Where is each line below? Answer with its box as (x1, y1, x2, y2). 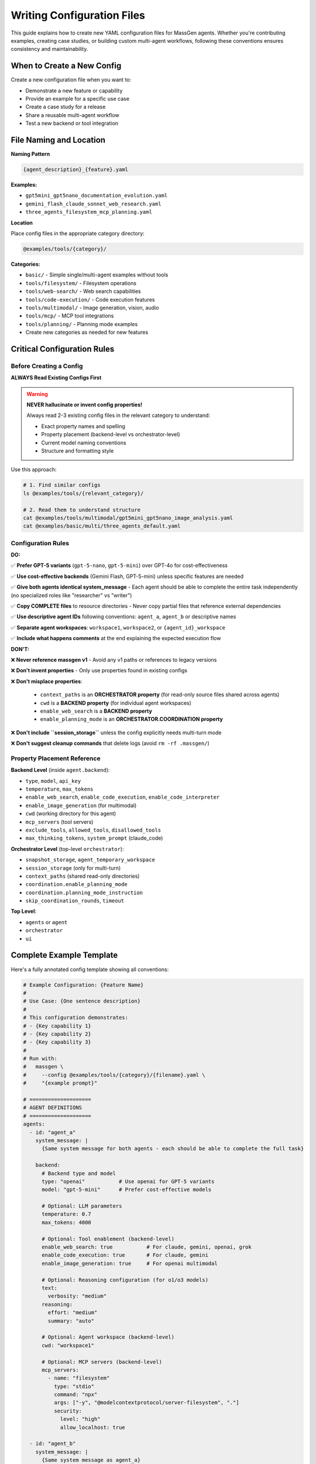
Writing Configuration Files (11, 9, 146, 22)
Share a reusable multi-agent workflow (25, 111, 119, 118)
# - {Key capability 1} (23, 1022, 92, 1029)
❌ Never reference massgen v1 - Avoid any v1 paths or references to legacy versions (11, 656, 217, 663)
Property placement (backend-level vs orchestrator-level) (41, 431, 181, 438)
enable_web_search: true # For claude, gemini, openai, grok (42, 1244, 252, 1250)
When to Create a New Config (11, 61, 122, 71)
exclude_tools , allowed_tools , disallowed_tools (25, 826, 161, 833)
